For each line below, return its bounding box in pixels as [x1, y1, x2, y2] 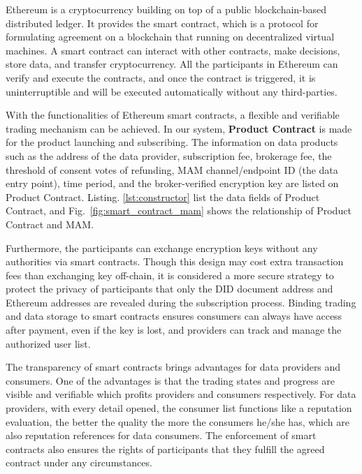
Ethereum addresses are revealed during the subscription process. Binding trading [6, 295, 356, 309]
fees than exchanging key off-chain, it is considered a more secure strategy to [6, 267, 334, 282]
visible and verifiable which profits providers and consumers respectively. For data [6, 387, 356, 401]
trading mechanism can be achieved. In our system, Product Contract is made [6, 121, 352, 135]
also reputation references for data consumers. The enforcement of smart [6, 428, 317, 443]
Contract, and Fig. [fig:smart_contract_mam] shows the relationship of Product [6, 203, 352, 218]
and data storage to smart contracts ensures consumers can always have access [6, 309, 342, 323]
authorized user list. [6, 336, 91, 350]
